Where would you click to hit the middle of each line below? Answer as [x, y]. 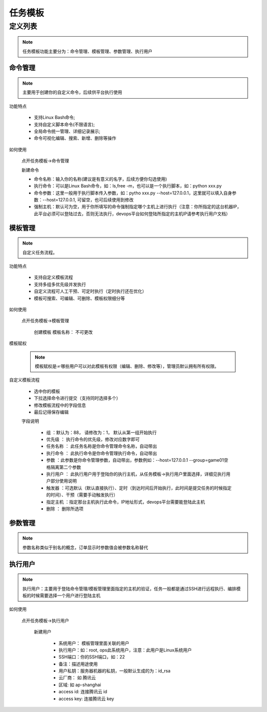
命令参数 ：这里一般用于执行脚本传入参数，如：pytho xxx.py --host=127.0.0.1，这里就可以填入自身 [133, 193]
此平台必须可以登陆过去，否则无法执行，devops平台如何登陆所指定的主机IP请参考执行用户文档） [132, 214]
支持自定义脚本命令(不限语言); [64, 124]
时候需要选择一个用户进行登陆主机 [66, 595]
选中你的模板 [47, 391]
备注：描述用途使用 [78, 664]
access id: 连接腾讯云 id [83, 692]
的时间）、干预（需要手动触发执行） [82, 495]
